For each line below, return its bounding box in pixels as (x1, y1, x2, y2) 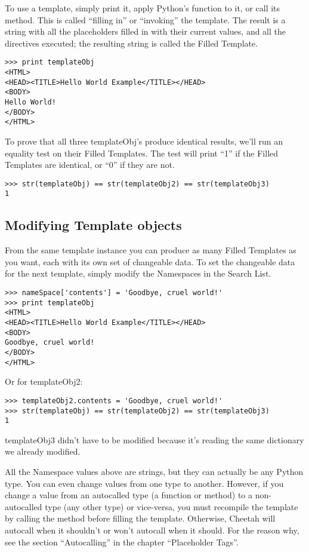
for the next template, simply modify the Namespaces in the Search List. (5, 267, 271, 280)
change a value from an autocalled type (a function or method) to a (5, 489, 253, 501)
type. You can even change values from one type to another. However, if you (5, 477, 284, 489)
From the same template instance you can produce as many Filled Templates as (5, 244, 296, 256)
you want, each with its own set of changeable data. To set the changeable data (5, 255, 295, 268)
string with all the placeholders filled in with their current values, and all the (5, 25, 286, 38)
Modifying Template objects (5, 216, 182, 234)
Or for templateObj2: (5, 375, 83, 388)
